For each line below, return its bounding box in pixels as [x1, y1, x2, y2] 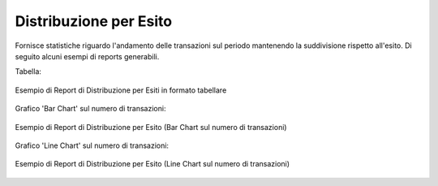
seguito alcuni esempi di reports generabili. [15, 51, 160, 61]
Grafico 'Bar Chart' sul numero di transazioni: [15, 104, 166, 114]
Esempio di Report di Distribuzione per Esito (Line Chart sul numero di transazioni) [15, 159, 290, 169]
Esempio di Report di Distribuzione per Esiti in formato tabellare [15, 85, 227, 95]
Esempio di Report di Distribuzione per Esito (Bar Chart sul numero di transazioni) [15, 122, 287, 132]
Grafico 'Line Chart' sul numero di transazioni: [15, 141, 170, 150]
